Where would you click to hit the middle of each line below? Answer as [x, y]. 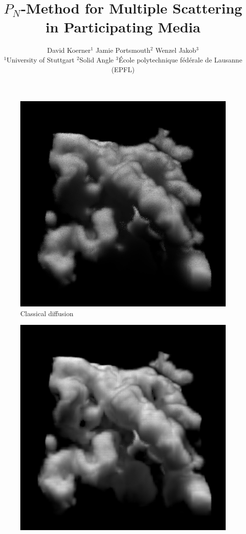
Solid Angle [97, 59]
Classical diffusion [47, 313]
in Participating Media [123, 27]
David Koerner [69, 50]
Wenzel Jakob [176, 50]
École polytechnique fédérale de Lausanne [180, 59]
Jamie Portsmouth [123, 50]
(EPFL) [123, 69]
